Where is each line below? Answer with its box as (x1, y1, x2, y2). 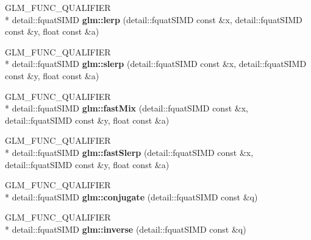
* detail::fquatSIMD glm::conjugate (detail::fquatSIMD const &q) (5, 190, 258, 203)
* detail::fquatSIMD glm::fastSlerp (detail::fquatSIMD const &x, (5, 146, 254, 158)
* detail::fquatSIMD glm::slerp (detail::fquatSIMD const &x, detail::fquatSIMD (5, 57, 307, 70)
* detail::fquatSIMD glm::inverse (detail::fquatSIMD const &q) (5, 222, 246, 235)
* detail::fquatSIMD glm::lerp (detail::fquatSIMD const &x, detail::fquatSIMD (5, 13, 302, 26)
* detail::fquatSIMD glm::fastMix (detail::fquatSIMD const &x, (5, 102, 248, 115)
